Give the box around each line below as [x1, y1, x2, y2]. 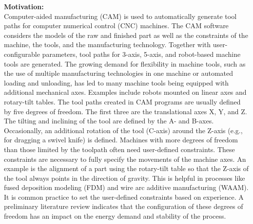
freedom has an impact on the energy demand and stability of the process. [4, 211, 226, 221]
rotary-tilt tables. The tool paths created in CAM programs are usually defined [4, 96, 241, 106]
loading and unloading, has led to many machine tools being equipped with [4, 77, 229, 87]
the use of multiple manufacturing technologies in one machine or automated [4, 68, 234, 78]
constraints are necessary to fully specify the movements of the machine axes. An [4, 154, 246, 164]
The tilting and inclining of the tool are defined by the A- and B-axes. [4, 116, 214, 126]
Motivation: [4, 1, 44, 11]
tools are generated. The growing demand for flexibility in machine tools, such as [4, 58, 246, 69]
